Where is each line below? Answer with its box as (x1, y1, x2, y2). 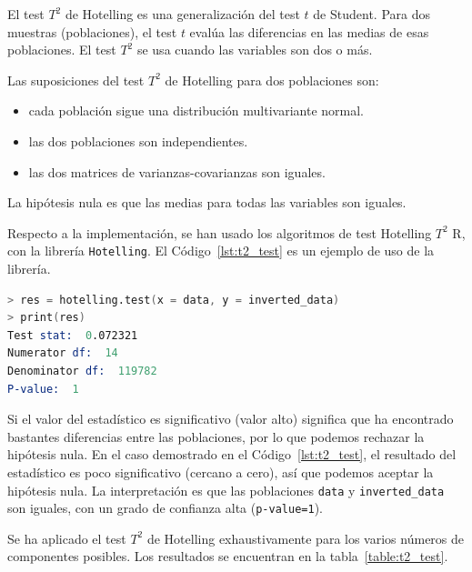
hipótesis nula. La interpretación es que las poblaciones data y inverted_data (7, 480, 445, 499)
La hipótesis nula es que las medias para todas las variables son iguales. (7, 193, 407, 212)
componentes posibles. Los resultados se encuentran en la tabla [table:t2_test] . (7, 547, 448, 566)
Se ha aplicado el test (7, 528, 126, 547)
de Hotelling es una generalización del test (65, 5, 300, 23)
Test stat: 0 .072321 (7, 328, 138, 342)
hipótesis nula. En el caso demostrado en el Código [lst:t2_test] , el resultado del (7, 445, 457, 464)
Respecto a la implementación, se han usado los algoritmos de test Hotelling (7, 223, 432, 242)
